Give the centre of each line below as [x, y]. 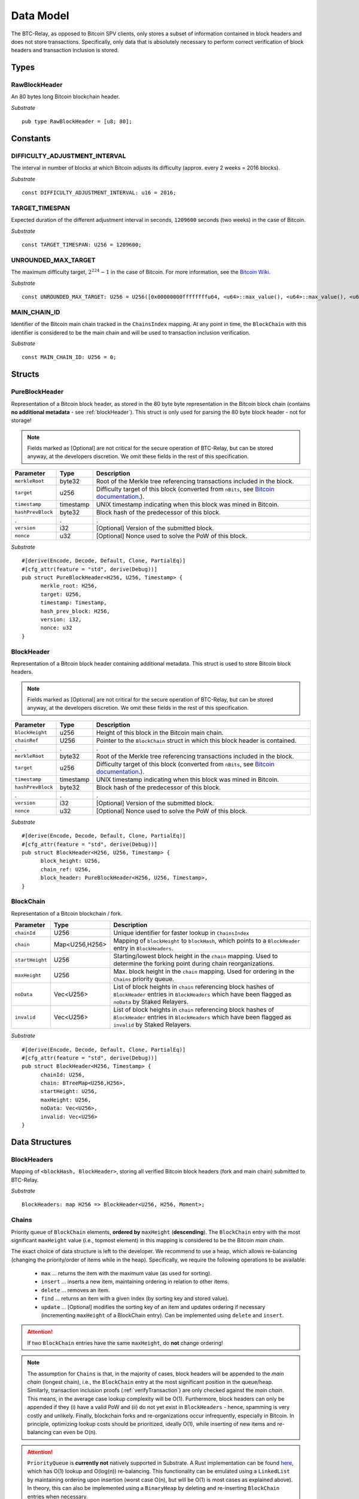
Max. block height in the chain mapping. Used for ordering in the [204, 971]
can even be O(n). [75, 1432]
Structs [25, 374]
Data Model [40, 16]
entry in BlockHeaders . [143, 949]
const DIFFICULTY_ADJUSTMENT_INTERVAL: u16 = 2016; [99, 193]
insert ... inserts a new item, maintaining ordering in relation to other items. [135, 1282]
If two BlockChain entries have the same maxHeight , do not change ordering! [125, 1343]
